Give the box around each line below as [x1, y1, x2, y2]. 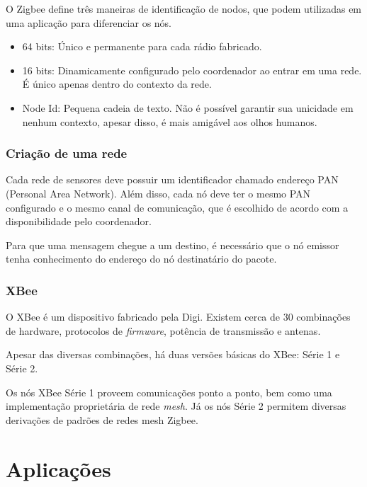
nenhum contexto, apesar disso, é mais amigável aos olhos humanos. [22, 114, 317, 129]
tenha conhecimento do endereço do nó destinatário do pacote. [6, 251, 277, 266]
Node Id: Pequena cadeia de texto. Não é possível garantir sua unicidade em [22, 100, 354, 115]
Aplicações [6, 454, 111, 483]
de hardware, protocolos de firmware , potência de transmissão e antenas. [6, 323, 321, 338]
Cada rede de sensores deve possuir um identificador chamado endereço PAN [6, 172, 339, 187]
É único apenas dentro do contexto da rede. [22, 76, 212, 91]
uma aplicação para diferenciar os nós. [6, 15, 171, 30]
